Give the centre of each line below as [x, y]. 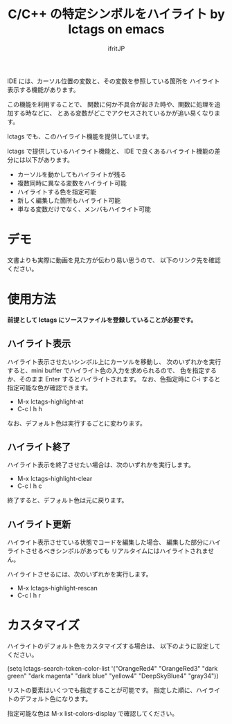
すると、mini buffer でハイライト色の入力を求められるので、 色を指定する [112, 370]
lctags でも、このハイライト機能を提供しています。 [80, 136]
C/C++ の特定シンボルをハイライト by [116, 14]
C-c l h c [29, 486]
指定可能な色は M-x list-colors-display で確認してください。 [93, 714]
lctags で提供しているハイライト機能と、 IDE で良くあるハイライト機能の [111, 151]
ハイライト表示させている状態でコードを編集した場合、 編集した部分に [108, 542]
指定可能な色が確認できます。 [50, 388]
